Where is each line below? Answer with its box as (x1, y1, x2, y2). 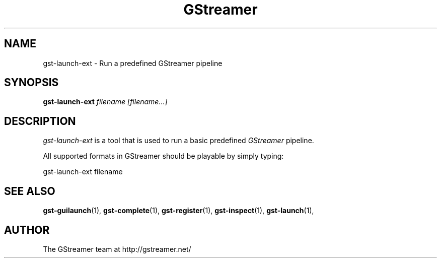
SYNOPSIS (4, 76, 59, 89)
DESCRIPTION (4, 114, 76, 127)
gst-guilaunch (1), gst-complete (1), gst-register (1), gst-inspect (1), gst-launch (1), (43, 206, 314, 215)
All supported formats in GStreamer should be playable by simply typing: (43, 152, 284, 161)
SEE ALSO (4, 184, 55, 198)
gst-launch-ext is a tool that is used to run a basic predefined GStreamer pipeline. (43, 136, 314, 145)
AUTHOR (4, 223, 50, 236)
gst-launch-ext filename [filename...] (43, 97, 168, 106)
